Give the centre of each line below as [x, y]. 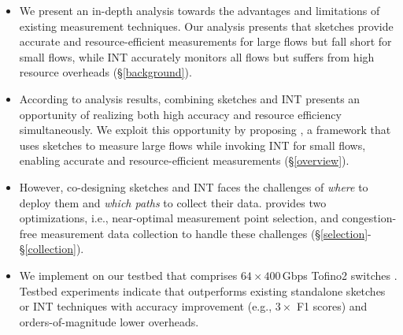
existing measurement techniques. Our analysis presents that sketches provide [206, 26]
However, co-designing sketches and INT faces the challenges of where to [194, 186]
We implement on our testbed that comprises [128, 275]
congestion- [369, 218]
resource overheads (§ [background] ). [105, 72]
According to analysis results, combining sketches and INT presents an [190, 98]
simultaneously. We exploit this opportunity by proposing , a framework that [205, 130]
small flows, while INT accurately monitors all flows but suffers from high [197, 56]
